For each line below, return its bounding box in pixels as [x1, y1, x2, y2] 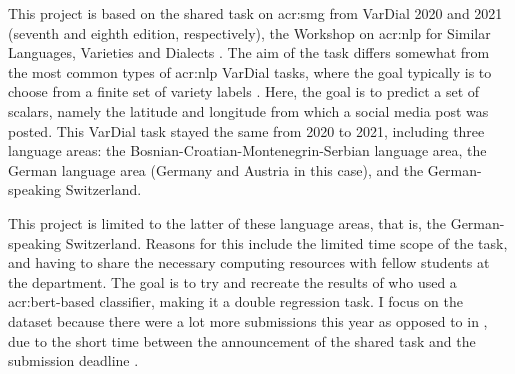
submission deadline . [8, 350, 139, 371]
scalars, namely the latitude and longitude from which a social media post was [8, 100, 489, 121]
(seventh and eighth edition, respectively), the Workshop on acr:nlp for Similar [8, 22, 491, 43]
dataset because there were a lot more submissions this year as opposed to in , [8, 310, 488, 331]
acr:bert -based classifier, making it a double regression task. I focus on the [8, 291, 463, 312]
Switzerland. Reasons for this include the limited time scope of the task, [65, 232, 508, 253]
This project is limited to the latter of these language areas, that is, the [8, 212, 446, 233]
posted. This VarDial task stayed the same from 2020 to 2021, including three [8, 120, 485, 141]
